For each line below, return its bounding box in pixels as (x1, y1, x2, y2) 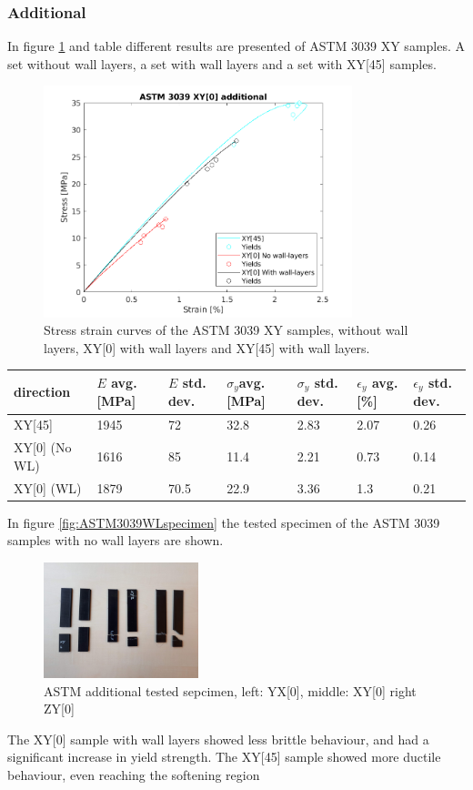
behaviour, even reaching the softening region (7, 765, 260, 784)
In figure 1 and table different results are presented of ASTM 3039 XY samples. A (7, 36, 466, 56)
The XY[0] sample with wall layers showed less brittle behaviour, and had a (7, 729, 429, 748)
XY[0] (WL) (14, 478, 82, 497)
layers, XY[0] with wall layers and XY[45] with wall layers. (44, 338, 370, 357)
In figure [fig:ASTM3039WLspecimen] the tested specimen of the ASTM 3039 (7, 512, 440, 532)
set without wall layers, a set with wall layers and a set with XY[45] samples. (7, 54, 437, 73)
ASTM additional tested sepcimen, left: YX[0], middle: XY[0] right (44, 681, 417, 700)
